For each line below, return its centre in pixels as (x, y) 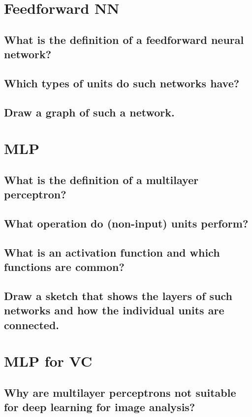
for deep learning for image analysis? (100, 407)
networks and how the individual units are (114, 310)
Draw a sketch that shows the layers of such (118, 296)
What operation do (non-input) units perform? (126, 223)
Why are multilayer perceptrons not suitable (120, 392)
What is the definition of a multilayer (101, 179)
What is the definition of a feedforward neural (124, 39)
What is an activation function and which (112, 252)
